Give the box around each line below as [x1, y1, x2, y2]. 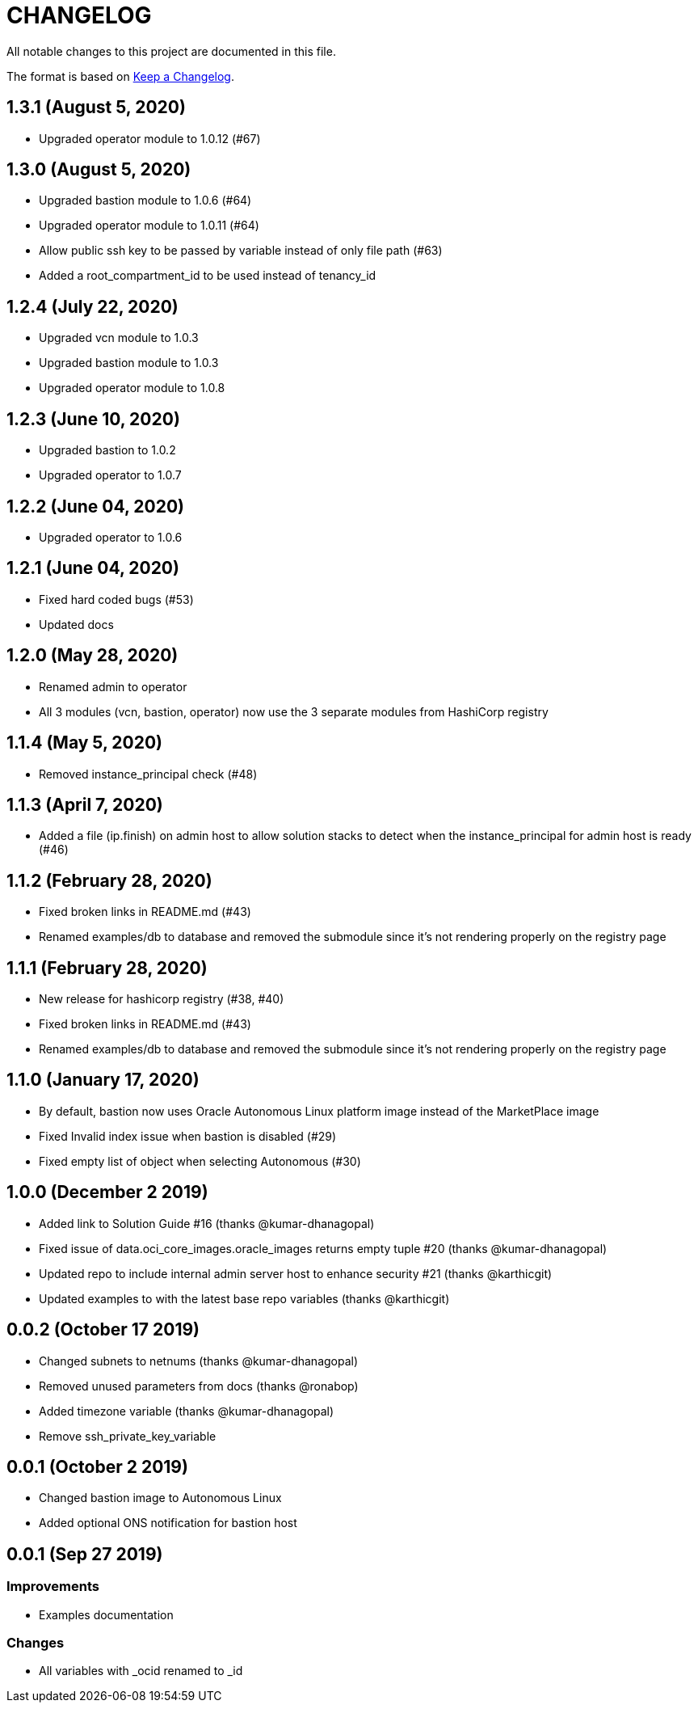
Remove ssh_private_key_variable [39, 1428, 217, 1443]
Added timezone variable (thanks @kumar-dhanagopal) [39, 1403, 334, 1418]
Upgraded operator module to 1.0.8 [39, 381, 225, 395]
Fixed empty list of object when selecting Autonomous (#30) [39, 1154, 361, 1168]
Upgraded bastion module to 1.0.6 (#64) [39, 193, 252, 208]
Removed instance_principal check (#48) [39, 766, 258, 781]
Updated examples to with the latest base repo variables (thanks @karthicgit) [39, 1291, 450, 1306]
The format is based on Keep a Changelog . [6, 69, 234, 83]
